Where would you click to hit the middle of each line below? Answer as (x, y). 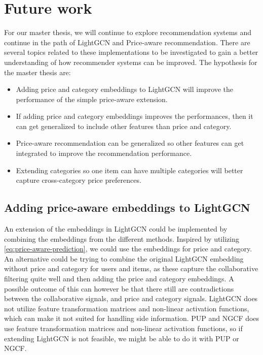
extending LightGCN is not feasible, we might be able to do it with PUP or (122, 338)
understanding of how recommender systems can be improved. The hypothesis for (131, 62)
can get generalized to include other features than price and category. (124, 126)
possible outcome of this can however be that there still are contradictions (119, 288)
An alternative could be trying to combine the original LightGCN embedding (124, 258)
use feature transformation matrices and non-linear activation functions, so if (123, 328)
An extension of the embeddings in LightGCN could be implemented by (116, 229)
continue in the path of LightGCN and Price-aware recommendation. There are (127, 42)
